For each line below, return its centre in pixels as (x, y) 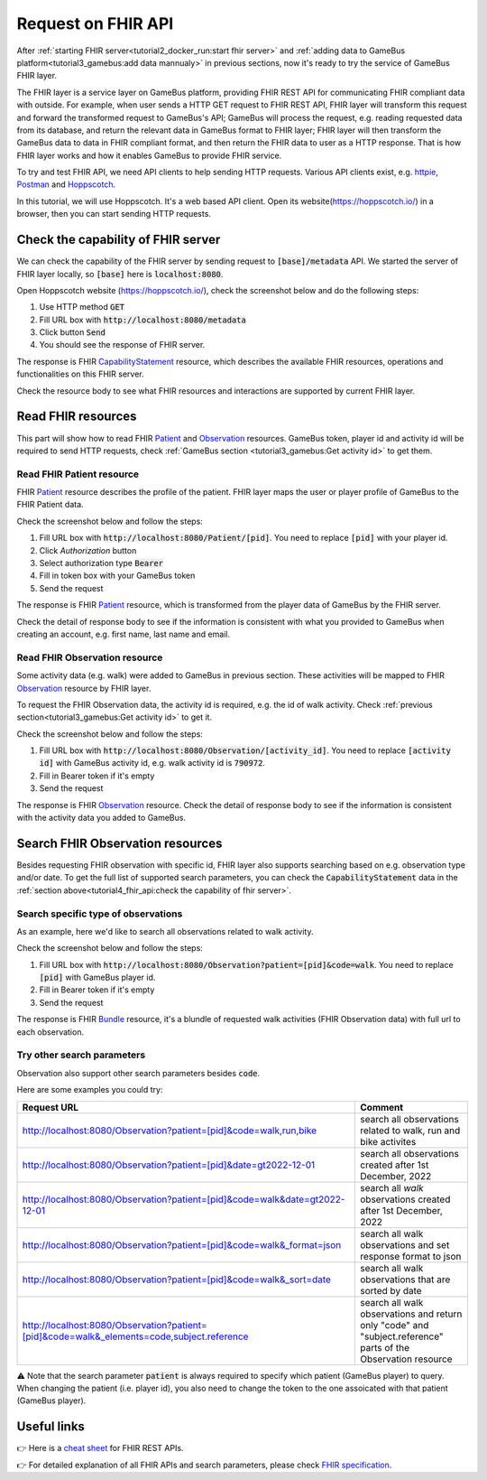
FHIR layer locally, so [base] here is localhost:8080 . (120, 274)
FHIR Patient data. (51, 505)
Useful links (51, 1427)
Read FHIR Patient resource (78, 474)
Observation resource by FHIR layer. (84, 688)
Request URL (51, 1107)
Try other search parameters (81, 1055)
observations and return (411, 1314)
